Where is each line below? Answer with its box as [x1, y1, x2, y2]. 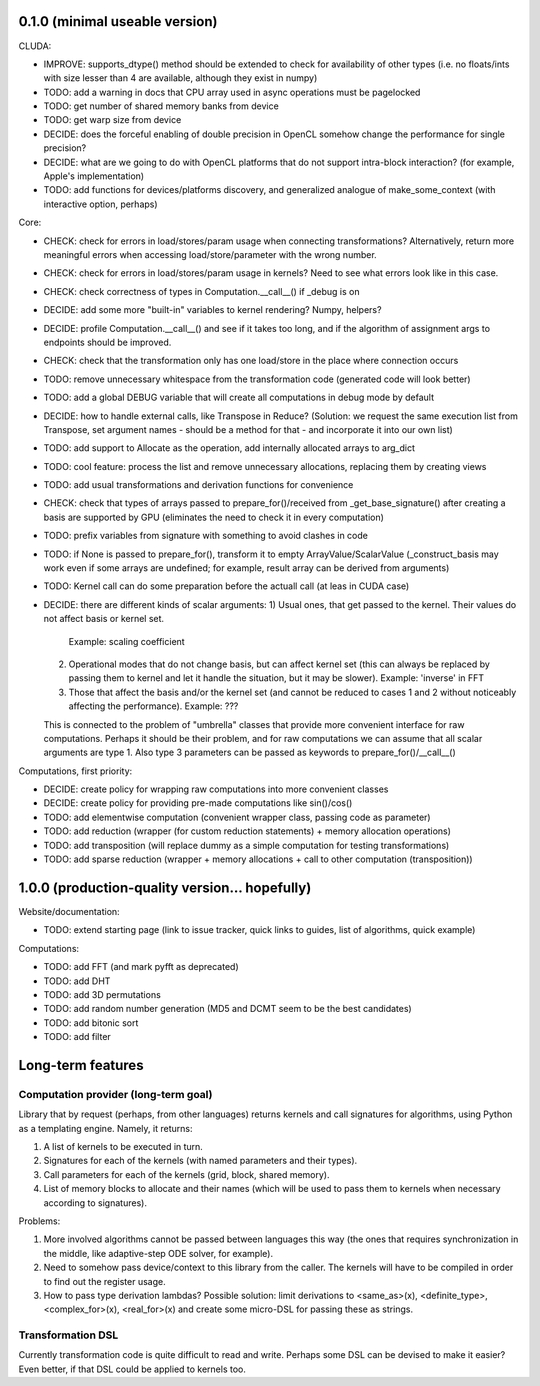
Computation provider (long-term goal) [18, 1087, 213, 1101]
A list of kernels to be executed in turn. [43, 1141, 204, 1153]
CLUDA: [18, 40, 52, 52]
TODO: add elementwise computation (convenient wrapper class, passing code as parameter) [43, 811, 431, 823]
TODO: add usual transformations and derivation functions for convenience [43, 479, 354, 491]
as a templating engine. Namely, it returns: [18, 1122, 193, 1134]
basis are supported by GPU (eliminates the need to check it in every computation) [43, 511, 385, 523]
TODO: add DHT [43, 975, 111, 987]
